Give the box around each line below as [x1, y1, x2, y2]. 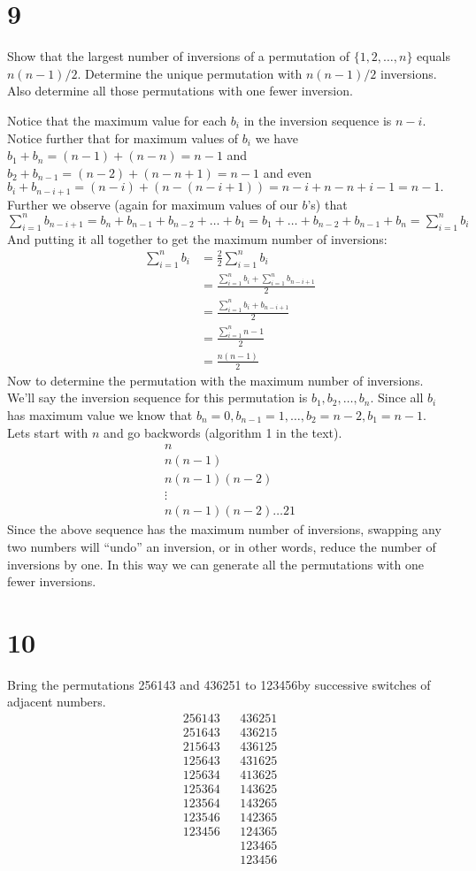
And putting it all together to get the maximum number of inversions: [7, 229, 388, 248]
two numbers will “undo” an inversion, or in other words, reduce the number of [7, 537, 436, 555]
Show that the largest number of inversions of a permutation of [7, 47, 349, 65]
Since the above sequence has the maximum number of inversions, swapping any [7, 520, 441, 539]
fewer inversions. [7, 572, 96, 591]
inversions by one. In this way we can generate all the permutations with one [7, 554, 424, 573]
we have [255, 128, 298, 147]
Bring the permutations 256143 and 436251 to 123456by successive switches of [7, 675, 431, 693]
